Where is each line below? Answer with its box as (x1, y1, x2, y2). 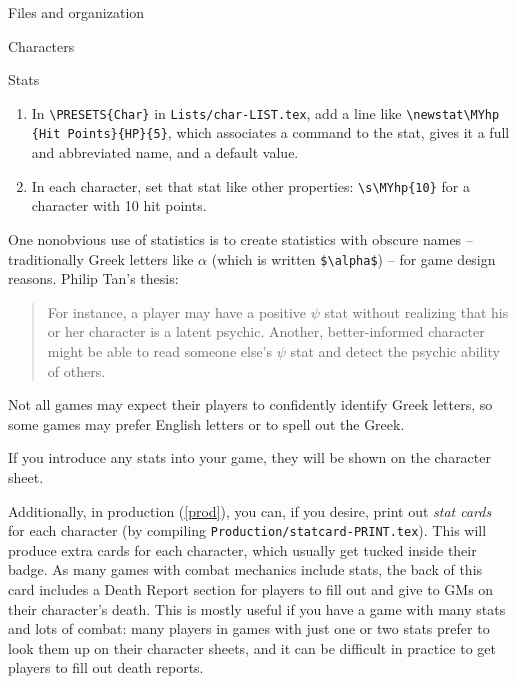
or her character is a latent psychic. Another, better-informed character (47, 321, 485, 342)
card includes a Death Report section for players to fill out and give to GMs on (8, 578, 494, 599)
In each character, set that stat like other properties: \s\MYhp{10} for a (31, 175, 470, 196)
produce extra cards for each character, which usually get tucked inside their (8, 539, 477, 560)
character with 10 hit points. (31, 195, 207, 216)
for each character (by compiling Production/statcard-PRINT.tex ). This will (8, 520, 487, 541)
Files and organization (8, 2, 145, 22)
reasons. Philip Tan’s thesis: (8, 268, 179, 289)
